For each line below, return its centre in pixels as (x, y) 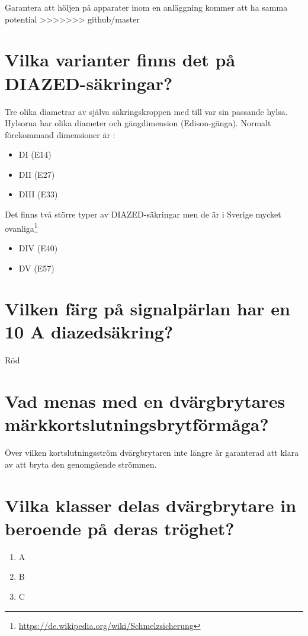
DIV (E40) (38, 247)
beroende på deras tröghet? (120, 528)
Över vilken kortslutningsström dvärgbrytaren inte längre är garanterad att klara (152, 453)
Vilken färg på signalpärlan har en (147, 309)
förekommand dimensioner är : (60, 134)
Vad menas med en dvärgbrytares (145, 401)
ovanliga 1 (21, 227)
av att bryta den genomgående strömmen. (81, 464)
